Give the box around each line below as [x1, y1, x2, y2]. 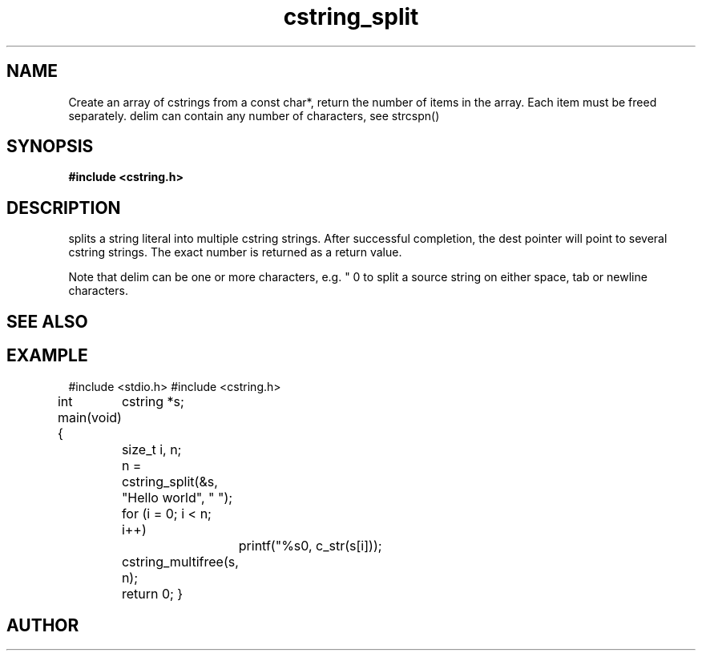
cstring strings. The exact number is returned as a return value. [68, 245, 402, 260]
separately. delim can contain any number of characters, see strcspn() [68, 108, 440, 123]
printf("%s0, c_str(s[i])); [238, 537, 382, 554]
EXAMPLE [6, 345, 88, 366]
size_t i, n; [121, 441, 182, 457]
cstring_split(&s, [121, 473, 218, 490]
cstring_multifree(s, [121, 553, 239, 570]
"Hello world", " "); [121, 489, 233, 506]
